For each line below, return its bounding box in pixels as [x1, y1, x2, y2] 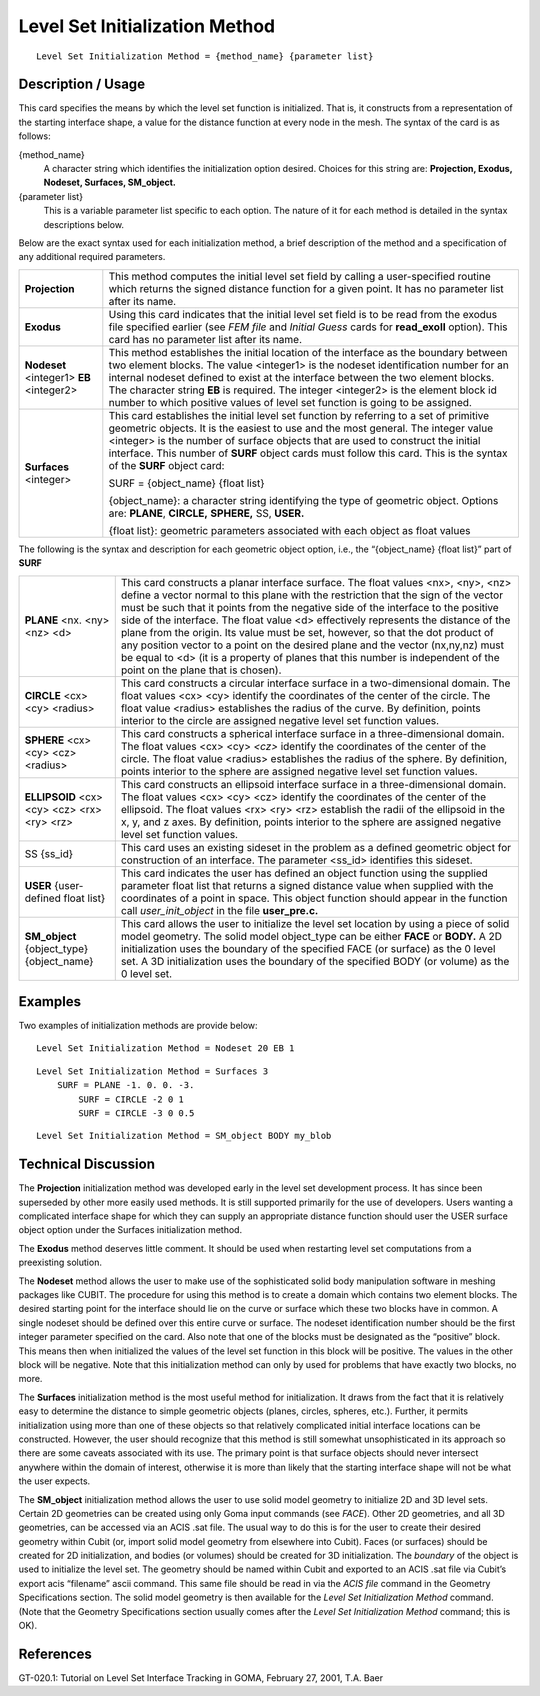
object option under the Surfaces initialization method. [18, 1224, 243, 1236]
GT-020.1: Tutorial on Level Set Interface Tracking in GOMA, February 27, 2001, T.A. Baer [18, 1671, 384, 1684]
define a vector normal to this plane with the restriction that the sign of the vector [120, 588, 504, 602]
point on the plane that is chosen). [120, 663, 282, 677]
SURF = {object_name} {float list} [108, 476, 265, 490]
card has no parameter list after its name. [108, 332, 302, 346]
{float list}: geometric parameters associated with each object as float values [108, 523, 471, 537]
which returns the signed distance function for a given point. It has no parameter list [108, 281, 504, 295]
